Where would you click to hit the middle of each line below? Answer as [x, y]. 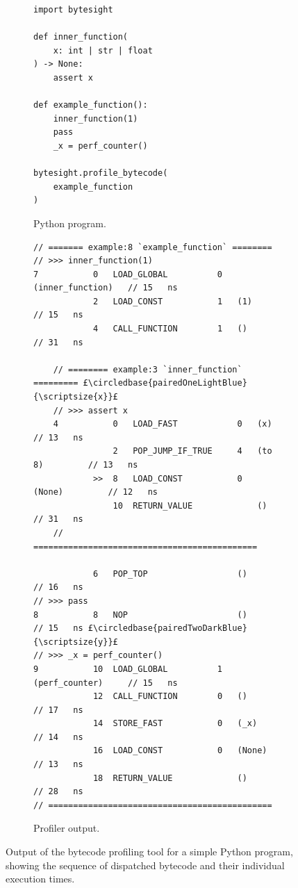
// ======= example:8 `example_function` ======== [153, 247]
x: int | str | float [103, 50]
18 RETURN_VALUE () [170, 778]
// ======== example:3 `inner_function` [148, 369]
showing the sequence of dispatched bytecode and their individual [145, 865]
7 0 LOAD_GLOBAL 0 [128, 274]
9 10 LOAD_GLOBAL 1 [128, 669]
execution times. [40, 879]
